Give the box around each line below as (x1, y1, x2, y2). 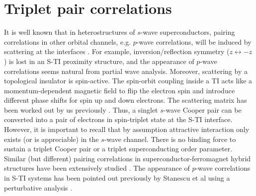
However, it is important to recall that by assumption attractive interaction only (4, 124, 250, 134)
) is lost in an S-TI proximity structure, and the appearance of (4, 56, 194, 66)
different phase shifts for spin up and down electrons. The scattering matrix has (4, 95, 247, 105)
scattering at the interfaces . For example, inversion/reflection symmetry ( (4, 46, 230, 57)
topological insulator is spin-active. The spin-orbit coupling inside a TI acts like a (4, 75, 253, 86)
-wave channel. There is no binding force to (104, 133, 236, 144)
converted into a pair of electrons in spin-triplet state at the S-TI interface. (4, 114, 233, 125)
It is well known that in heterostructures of (4, 27, 135, 37)
